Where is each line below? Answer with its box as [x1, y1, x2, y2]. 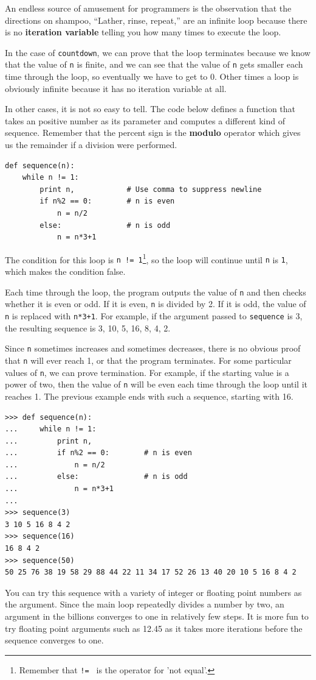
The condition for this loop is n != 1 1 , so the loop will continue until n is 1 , [5, 251, 288, 266]
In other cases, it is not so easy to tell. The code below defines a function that [5, 102, 296, 115]
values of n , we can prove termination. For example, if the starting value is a [5, 366, 289, 378]
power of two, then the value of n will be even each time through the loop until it [5, 378, 308, 391]
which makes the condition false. [5, 265, 126, 278]
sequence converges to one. [5, 634, 104, 646]
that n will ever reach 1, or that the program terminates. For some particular [5, 353, 292, 366]
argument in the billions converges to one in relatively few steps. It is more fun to [5, 610, 309, 622]
